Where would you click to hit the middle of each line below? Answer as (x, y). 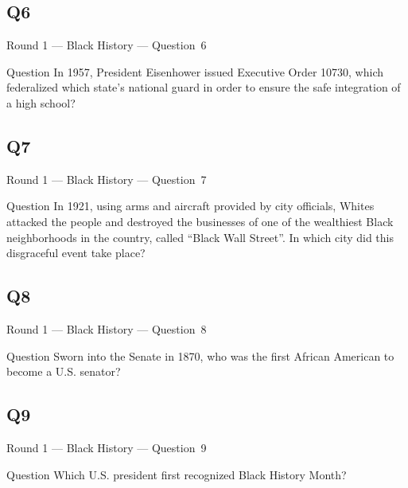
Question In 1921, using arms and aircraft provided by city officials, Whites (190, 206)
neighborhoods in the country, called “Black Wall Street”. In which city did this (200, 237)
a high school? (41, 102)
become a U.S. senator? (64, 371)
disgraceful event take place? (76, 253)
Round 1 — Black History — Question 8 (107, 328)
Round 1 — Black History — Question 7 (107, 179)
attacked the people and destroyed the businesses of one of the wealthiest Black (200, 221)
